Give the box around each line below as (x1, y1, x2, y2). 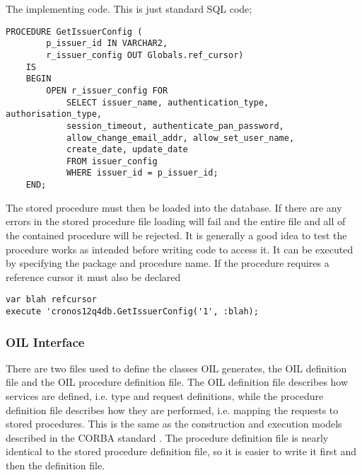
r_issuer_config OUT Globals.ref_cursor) (46, 50, 244, 60)
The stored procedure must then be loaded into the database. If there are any (6, 200, 342, 214)
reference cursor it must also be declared (6, 269, 181, 284)
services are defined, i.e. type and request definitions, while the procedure (6, 389, 324, 404)
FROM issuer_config (66, 156, 158, 166)
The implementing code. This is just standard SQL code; (6, 1, 252, 16)
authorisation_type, (6, 109, 103, 120)
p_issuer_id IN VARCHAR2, (46, 38, 168, 49)
